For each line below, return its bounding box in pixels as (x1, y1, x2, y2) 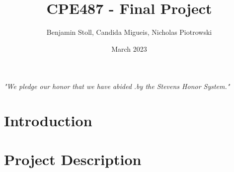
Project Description (4, 149, 142, 170)
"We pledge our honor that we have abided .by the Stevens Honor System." (4, 81, 230, 91)
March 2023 (111, 43, 147, 54)
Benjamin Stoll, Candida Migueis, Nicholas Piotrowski (46, 27, 212, 37)
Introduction (4, 110, 92, 131)
